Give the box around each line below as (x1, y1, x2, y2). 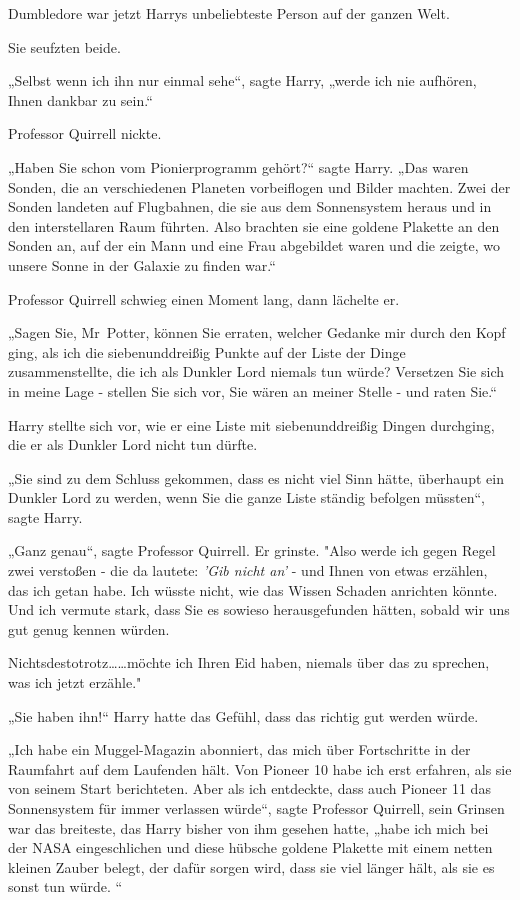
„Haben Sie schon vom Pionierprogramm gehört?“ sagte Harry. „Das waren (8, 156, 469, 177)
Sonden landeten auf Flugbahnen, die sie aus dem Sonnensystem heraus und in (8, 196, 492, 217)
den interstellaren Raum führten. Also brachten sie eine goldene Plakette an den (8, 215, 500, 236)
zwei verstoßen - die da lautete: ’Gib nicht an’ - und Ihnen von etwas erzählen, (8, 560, 488, 581)
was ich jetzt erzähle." (8, 672, 142, 693)
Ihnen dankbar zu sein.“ (8, 89, 153, 110)
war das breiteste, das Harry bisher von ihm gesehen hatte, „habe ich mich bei (8, 817, 489, 838)
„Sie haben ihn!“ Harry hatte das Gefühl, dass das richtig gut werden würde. (8, 705, 479, 726)
